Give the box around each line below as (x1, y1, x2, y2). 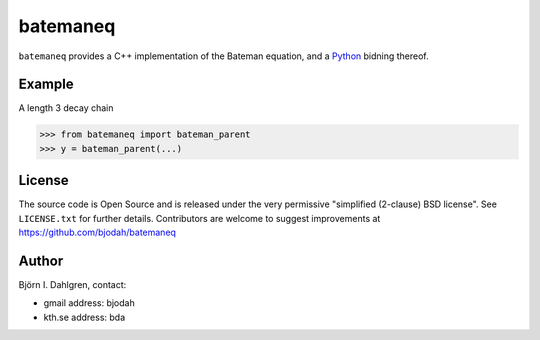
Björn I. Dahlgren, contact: (18, 279, 127, 291)
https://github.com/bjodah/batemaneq (18, 226, 177, 239)
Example (18, 76, 74, 93)
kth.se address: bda (43, 311, 126, 323)
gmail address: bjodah (43, 297, 135, 309)
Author (18, 252, 64, 269)
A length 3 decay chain (18, 102, 114, 114)
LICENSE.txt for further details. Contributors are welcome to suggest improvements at (18, 212, 381, 224)
